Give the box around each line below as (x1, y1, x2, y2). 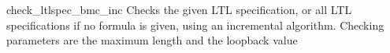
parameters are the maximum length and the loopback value (6, 32, 298, 48)
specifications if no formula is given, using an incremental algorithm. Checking (6, 16, 384, 33)
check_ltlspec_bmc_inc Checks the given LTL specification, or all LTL (6, 2, 352, 17)
